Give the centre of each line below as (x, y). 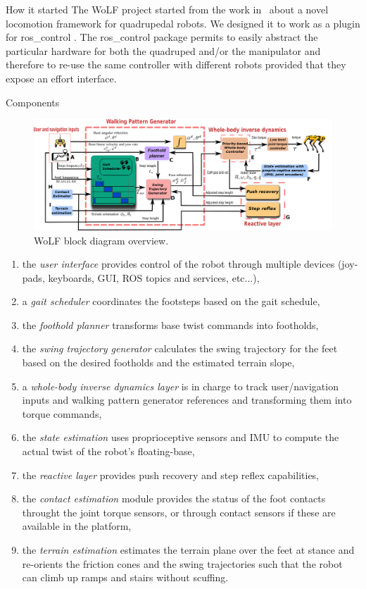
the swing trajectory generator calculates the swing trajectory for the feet (180, 348)
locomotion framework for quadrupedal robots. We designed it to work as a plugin (183, 23)
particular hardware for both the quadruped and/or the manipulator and (163, 50)
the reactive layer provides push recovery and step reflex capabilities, (171, 475)
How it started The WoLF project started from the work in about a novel (167, 9)
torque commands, (62, 413)
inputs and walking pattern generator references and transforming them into (187, 400)
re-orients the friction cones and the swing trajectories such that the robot (182, 563)
